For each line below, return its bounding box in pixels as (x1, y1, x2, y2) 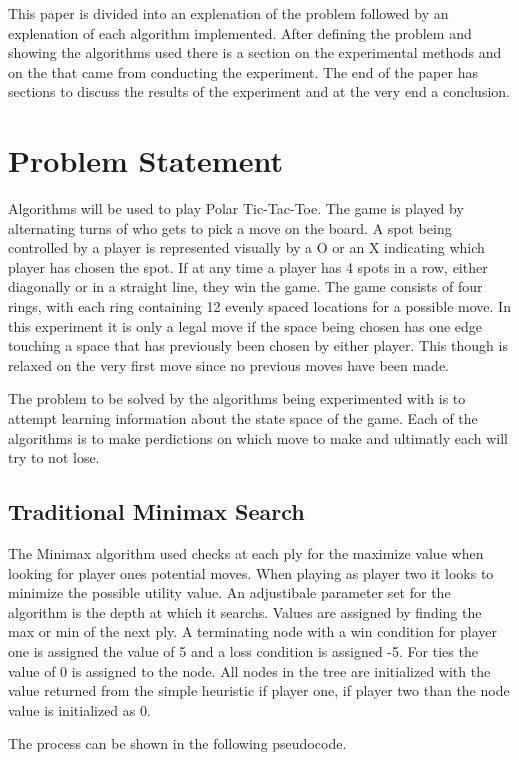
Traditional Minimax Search (8, 496, 305, 527)
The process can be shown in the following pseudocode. (8, 733, 347, 754)
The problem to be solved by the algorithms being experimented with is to (8, 388, 466, 409)
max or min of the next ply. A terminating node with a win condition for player (8, 621, 498, 642)
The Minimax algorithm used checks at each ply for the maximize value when (8, 543, 484, 564)
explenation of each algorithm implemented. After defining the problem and (8, 22, 472, 43)
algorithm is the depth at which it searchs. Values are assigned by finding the (8, 601, 482, 622)
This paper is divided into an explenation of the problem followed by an (8, 3, 449, 23)
